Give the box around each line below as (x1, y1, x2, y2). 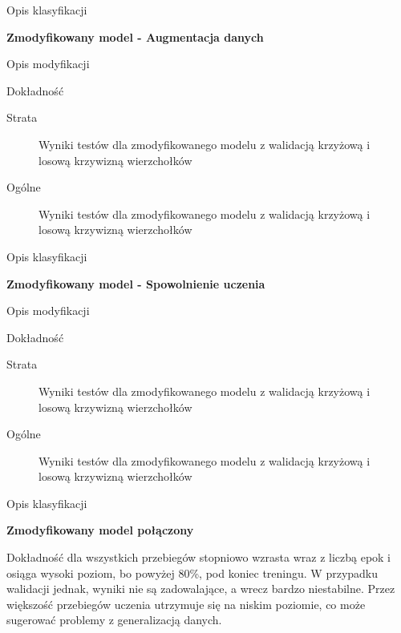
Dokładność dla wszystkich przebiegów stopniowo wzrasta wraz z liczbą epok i (6, 549, 391, 566)
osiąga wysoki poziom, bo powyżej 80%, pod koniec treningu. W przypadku (6, 564, 379, 581)
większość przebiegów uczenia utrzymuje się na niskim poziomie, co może (6, 595, 366, 612)
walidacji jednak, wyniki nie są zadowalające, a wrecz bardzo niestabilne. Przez (6, 580, 395, 597)
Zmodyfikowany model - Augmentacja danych (6, 28, 264, 45)
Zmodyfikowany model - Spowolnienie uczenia (6, 275, 265, 292)
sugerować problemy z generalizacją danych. (6, 611, 222, 628)
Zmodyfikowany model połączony (6, 522, 194, 538)
